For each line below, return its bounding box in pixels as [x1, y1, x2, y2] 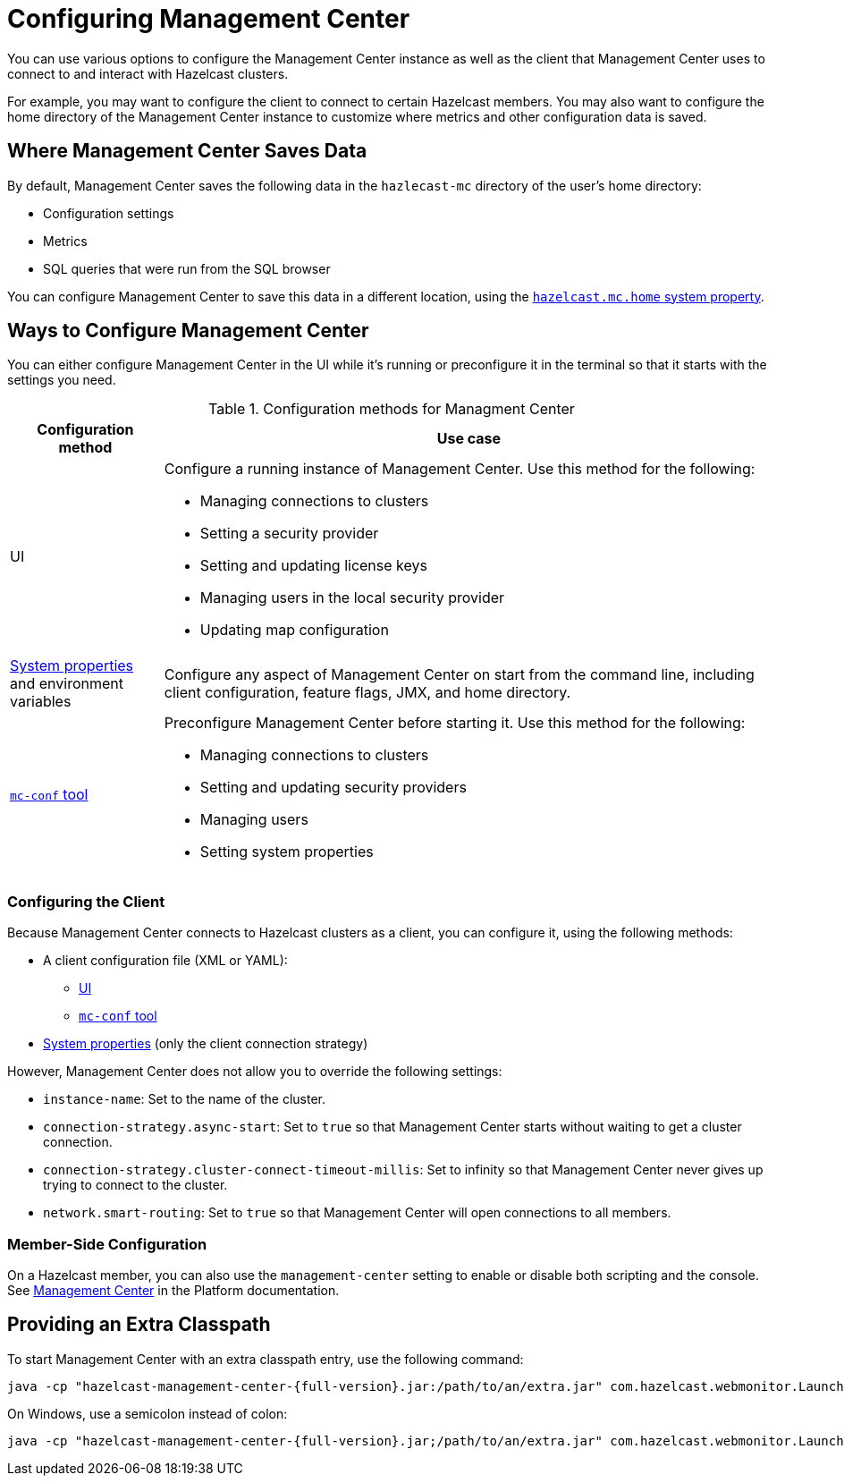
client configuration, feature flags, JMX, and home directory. [164, 683, 571, 702]
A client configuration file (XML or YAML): [43, 953, 288, 969]
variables [10, 692, 72, 711]
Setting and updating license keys [199, 556, 427, 575]
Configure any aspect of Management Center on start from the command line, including [164, 665, 755, 684]
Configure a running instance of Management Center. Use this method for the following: [164, 460, 755, 479]
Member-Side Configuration [7, 1234, 207, 1253]
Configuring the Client [7, 892, 165, 911]
